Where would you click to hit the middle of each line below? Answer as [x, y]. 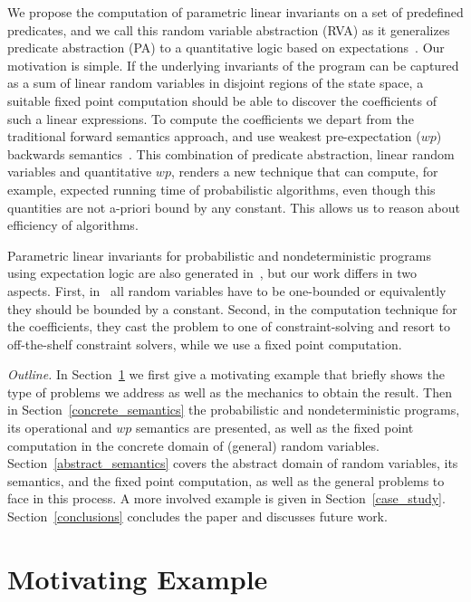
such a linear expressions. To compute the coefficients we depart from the [211, 118]
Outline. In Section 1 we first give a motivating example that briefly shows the [226, 374]
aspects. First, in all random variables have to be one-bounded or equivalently [227, 290]
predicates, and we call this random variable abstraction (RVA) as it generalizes [229, 29]
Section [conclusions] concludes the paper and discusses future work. [197, 516]
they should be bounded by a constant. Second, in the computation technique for [232, 308]
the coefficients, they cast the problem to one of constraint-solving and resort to [229, 326]
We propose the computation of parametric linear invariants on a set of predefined [235, 12]
